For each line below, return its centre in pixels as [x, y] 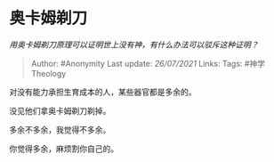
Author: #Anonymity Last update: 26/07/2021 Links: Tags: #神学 [148, 63]
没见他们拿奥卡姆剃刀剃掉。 [60, 110]
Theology [48, 73]
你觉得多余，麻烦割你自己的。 [64, 149]
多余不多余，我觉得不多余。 [60, 129]
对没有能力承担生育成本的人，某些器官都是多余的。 [103, 92]
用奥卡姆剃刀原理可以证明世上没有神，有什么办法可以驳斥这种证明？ [134, 45]
